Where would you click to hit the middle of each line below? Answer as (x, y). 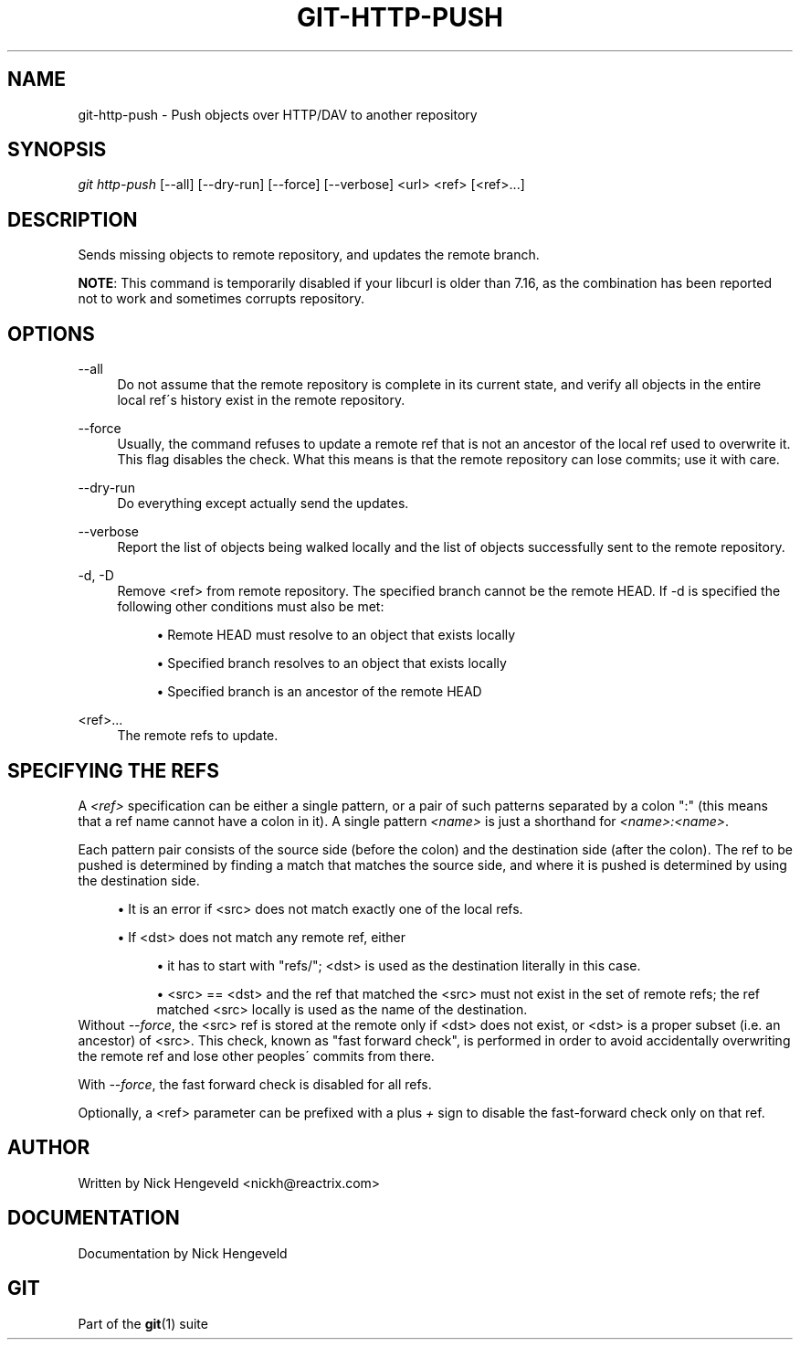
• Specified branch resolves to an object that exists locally (332, 663)
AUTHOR (49, 1148)
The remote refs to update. (198, 736)
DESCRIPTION (73, 219)
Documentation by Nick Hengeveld (183, 1253)
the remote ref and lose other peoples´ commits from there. (256, 1055)
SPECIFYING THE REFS (113, 770)
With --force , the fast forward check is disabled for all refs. (255, 1084)
